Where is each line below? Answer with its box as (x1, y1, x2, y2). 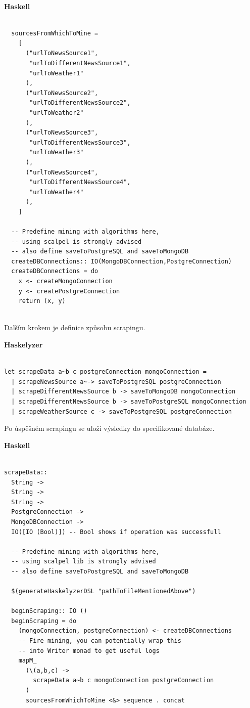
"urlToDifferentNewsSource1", (29, 59, 131, 67)
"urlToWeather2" (29, 109, 84, 116)
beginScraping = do (11, 617, 77, 625)
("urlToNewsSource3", (25, 129, 98, 137)
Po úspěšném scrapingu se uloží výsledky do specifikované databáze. (4, 423, 215, 433)
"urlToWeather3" (29, 149, 84, 156)
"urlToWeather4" (29, 188, 84, 196)
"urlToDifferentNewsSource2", (29, 99, 131, 107)
